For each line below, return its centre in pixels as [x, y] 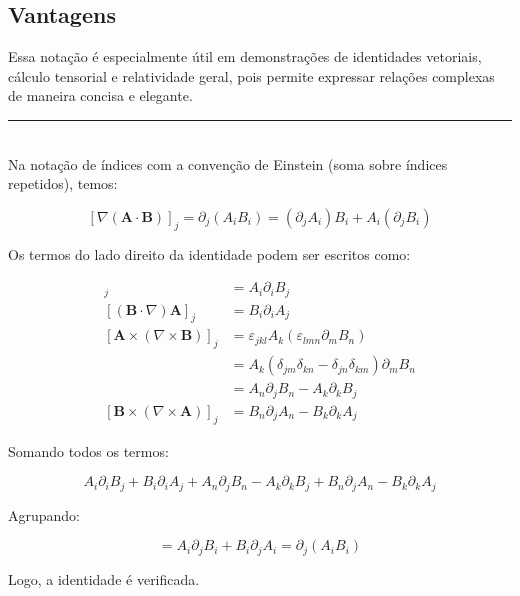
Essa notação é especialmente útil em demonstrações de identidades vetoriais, [245, 56]
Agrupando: [44, 514]
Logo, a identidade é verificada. [104, 578]
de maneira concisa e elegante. [100, 95]
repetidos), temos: [63, 183]
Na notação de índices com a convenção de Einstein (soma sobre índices [228, 163]
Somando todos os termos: [88, 450]
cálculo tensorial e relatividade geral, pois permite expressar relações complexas [251, 75]
